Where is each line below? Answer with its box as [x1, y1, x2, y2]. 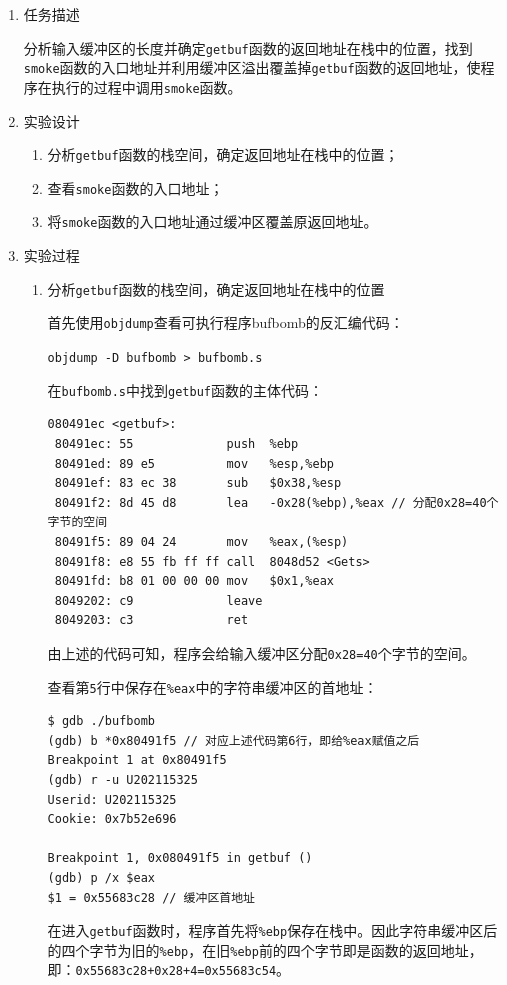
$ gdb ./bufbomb [47, 714, 155, 729]
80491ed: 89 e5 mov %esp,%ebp [54, 456, 334, 471]
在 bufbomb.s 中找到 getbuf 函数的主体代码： [47, 379, 323, 400]
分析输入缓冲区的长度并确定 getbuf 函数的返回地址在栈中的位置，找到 [23, 37, 473, 58]
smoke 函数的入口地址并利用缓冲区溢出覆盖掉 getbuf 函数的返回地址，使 [23, 57, 481, 78]
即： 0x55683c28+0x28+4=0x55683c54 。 [47, 959, 291, 980]
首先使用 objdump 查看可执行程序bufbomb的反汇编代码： [47, 312, 404, 333]
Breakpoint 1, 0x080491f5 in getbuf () [47, 851, 313, 866]
